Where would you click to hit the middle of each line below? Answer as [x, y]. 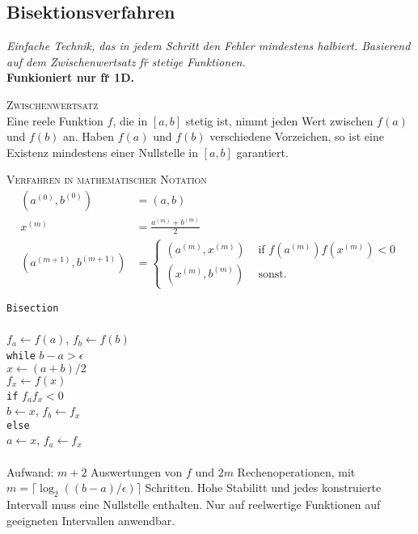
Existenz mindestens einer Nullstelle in [102, 152]
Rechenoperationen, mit [296, 471]
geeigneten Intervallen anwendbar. [91, 520]
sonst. [272, 274]
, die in [130, 120]
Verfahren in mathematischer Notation [107, 179]
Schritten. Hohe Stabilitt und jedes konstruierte [263, 487]
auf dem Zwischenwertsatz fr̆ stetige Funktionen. [126, 61]
